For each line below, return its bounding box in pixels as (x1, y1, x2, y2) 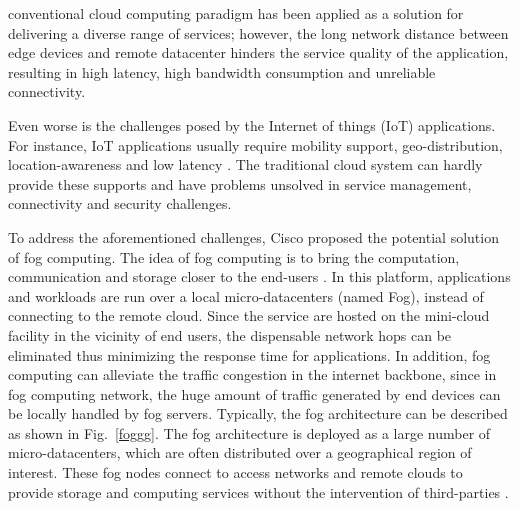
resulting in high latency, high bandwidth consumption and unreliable (8, 61, 436, 82)
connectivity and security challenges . (8, 193, 232, 214)
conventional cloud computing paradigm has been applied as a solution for (8, 3, 464, 23)
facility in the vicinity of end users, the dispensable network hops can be (8, 324, 452, 345)
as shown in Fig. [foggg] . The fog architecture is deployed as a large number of (8, 422, 491, 443)
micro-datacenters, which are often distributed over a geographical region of (8, 442, 472, 463)
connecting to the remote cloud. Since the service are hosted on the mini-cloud (8, 305, 490, 326)
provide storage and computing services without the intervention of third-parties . (8, 481, 509, 502)
